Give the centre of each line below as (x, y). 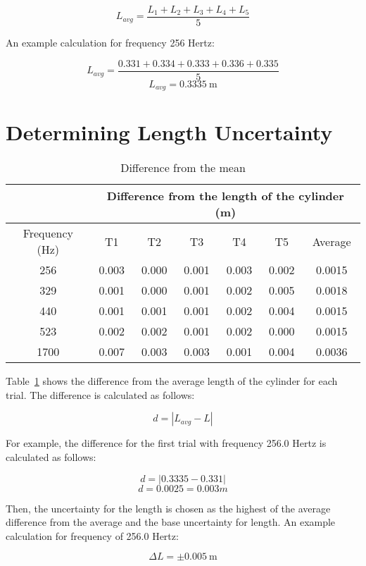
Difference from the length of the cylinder (225, 196)
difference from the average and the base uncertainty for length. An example (171, 522)
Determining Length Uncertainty (169, 132)
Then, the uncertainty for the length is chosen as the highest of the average (168, 508)
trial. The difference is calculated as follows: (100, 394)
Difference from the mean (183, 168)
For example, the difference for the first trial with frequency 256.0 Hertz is (166, 443)
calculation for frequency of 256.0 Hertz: (92, 535)
